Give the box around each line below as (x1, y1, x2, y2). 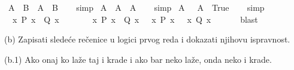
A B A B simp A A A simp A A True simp (8, 1, 265, 13)
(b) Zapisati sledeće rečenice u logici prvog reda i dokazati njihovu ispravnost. (4, 33, 290, 45)
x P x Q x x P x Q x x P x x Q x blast (12, 13, 258, 25)
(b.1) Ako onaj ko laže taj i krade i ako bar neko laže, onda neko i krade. (4, 53, 272, 65)
